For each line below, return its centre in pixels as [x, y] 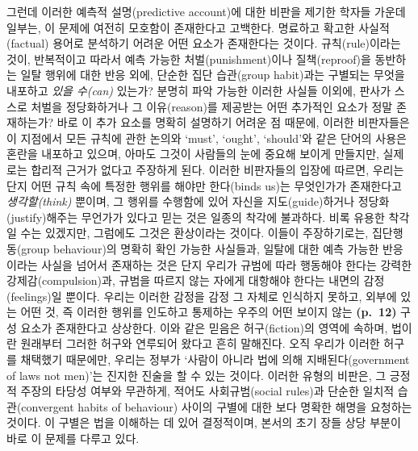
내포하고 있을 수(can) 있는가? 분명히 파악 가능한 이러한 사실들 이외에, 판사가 [199, 90]
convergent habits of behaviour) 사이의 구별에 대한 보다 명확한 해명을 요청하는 [217, 406]
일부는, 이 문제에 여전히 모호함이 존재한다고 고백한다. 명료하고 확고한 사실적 [198, 27]
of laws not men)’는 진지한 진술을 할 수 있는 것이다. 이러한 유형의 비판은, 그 [196, 375]
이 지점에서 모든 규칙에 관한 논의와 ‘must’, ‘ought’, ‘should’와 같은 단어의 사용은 [207, 138]
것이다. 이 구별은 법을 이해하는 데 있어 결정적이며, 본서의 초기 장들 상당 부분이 [204, 422]
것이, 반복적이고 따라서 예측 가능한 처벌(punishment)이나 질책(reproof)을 [189, 58]
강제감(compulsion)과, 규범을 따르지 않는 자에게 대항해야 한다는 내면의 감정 [196, 280]
